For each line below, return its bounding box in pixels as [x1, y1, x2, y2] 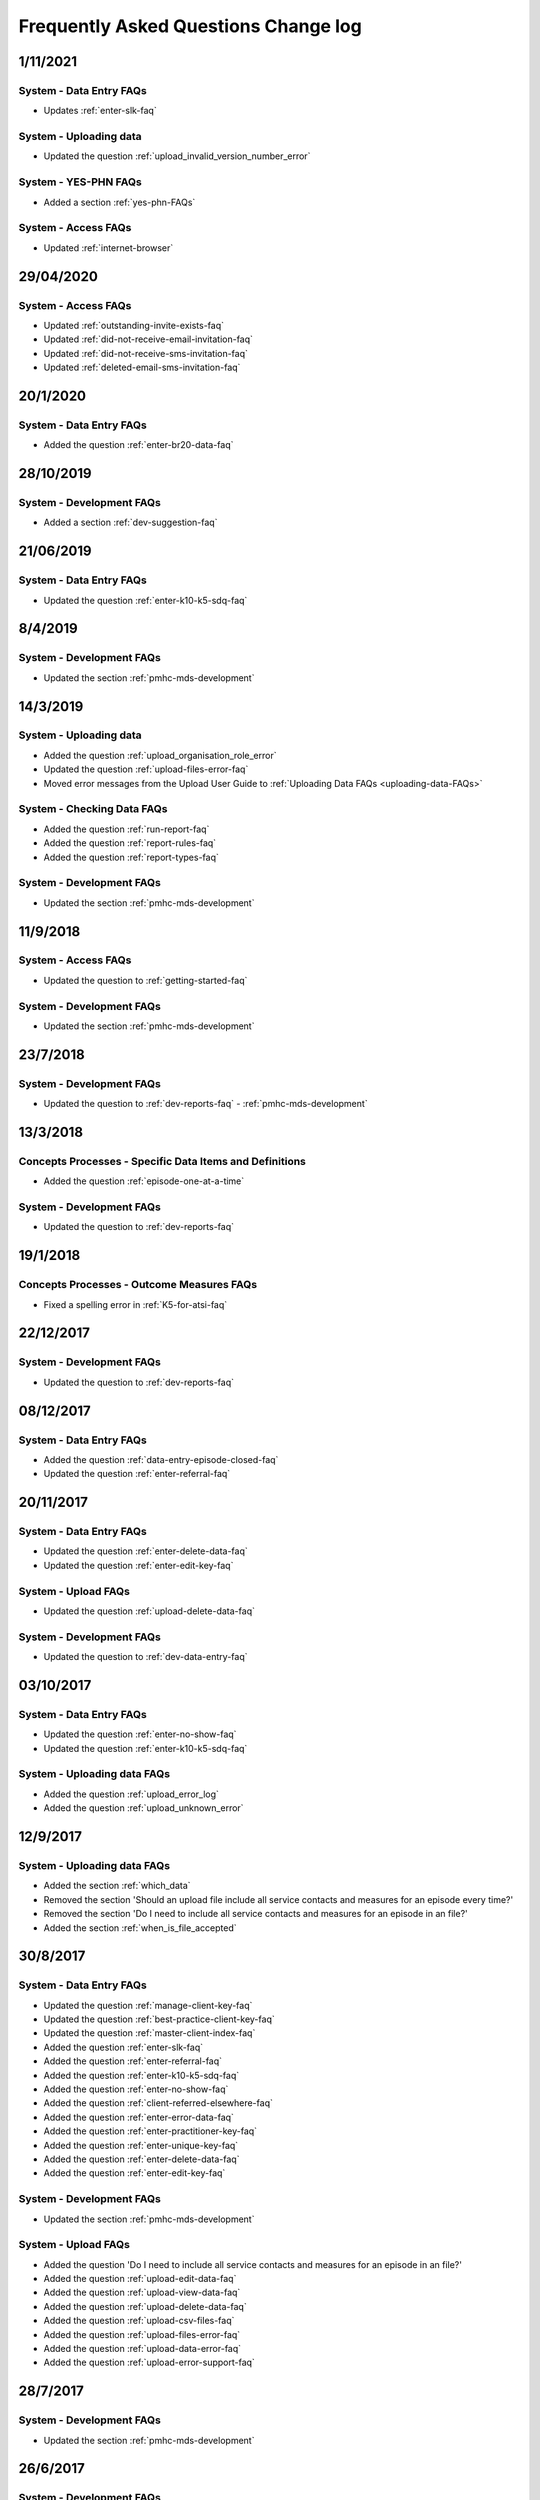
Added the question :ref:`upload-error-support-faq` [43, 2356, 255, 2369]
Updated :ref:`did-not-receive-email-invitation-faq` [43, 333, 254, 345]
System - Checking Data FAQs [18, 802, 168, 816]
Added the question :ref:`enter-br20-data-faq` [43, 439, 234, 451]
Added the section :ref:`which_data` [43, 1880, 191, 1892]
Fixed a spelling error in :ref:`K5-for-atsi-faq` [43, 1298, 228, 1310]
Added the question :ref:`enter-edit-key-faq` [43, 2167, 226, 2179]
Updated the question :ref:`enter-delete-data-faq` [43, 1545, 249, 1557]
